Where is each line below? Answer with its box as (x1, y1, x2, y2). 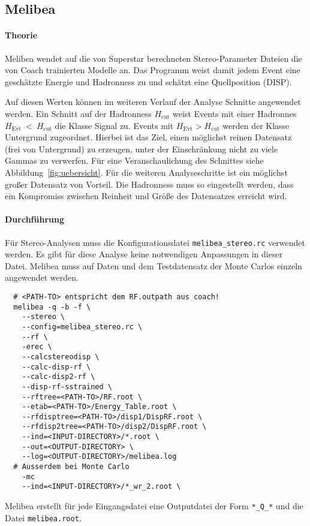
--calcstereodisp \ (22, 352, 100, 361)
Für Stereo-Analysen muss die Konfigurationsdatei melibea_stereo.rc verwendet (5, 236, 305, 248)
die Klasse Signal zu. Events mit (55, 119, 174, 131)
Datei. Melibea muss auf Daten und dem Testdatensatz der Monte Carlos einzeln (5, 259, 302, 272)
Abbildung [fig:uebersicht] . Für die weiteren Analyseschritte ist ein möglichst (5, 166, 288, 178)
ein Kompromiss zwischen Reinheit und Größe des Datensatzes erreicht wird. (5, 190, 287, 202)
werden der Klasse (222, 119, 290, 131)
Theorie (5, 29, 38, 41)
